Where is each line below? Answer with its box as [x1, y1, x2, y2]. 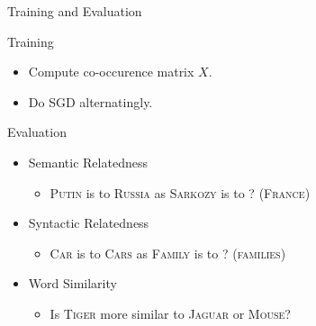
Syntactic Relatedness [28, 213, 149, 232]
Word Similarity [28, 274, 117, 293]
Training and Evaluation [7, 2, 142, 20]
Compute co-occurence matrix [28, 62, 194, 81]
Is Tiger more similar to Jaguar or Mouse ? [50, 303, 291, 322]
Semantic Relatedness [28, 152, 148, 171]
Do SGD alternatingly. [28, 92, 153, 111]
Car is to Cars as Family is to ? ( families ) [50, 243, 286, 262]
